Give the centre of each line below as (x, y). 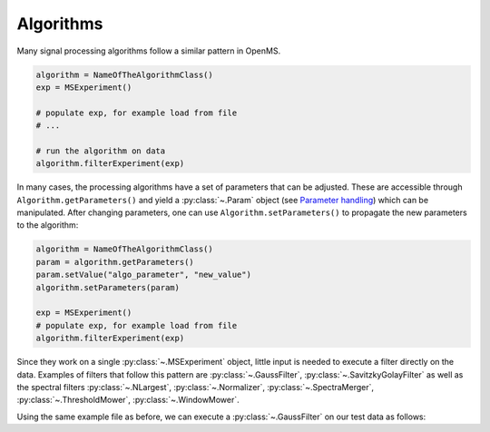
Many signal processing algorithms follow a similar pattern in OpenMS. (149, 51)
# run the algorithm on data (101, 151)
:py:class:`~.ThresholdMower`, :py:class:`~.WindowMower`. (128, 400)
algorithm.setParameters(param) (108, 287)
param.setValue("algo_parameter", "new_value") (143, 275)
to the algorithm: (48, 225)
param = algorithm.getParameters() (115, 262)
